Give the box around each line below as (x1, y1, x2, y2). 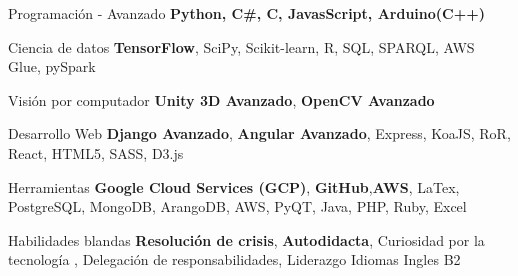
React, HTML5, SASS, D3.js (8, 142, 184, 163)
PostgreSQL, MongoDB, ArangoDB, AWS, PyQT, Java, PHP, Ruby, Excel (8, 196, 467, 217)
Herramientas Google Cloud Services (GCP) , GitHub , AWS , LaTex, (8, 176, 460, 197)
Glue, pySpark (8, 56, 96, 77)
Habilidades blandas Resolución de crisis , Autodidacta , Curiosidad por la (8, 229, 485, 250)
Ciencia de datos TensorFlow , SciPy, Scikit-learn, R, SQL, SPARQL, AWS (8, 36, 475, 57)
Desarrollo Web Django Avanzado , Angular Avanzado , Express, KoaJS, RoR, (8, 123, 511, 144)
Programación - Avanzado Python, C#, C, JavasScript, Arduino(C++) (8, 3, 485, 23)
